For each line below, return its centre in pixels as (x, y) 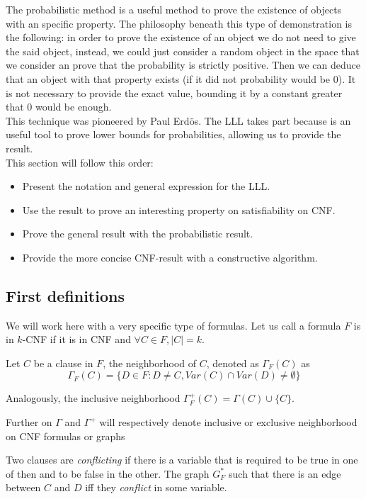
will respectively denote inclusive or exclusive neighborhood (228, 422)
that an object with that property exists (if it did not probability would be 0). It (181, 78)
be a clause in (63, 363)
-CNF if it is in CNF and (76, 339)
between (23, 487)
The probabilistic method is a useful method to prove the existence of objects (174, 9)
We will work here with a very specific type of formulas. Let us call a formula (173, 325)
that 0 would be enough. (59, 107)
